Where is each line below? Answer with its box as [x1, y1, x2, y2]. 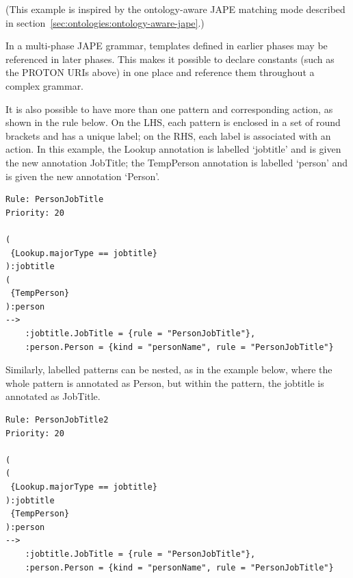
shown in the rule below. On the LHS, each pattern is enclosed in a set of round [5, 115, 341, 129]
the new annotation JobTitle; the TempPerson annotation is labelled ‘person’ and [5, 155, 348, 169]
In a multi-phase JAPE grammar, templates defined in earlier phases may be [5, 38, 328, 53]
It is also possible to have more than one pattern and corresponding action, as [5, 101, 333, 116]
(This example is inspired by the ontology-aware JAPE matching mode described [5, 2, 345, 16]
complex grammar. [5, 78, 84, 92]
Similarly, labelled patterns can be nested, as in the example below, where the [5, 362, 332, 377]
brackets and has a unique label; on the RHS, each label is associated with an [5, 128, 331, 142]
